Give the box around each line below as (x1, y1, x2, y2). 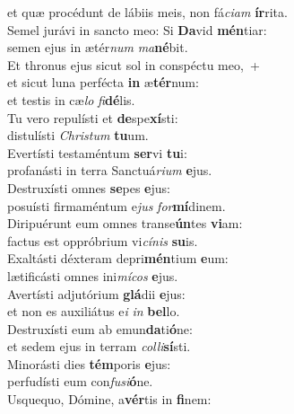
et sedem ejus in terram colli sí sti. (7, 337, 191, 356)
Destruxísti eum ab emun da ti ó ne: (7, 319, 193, 338)
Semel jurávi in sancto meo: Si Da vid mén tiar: (7, 20, 267, 39)
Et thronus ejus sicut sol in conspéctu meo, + (7, 55, 260, 74)
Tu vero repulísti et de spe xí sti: (7, 108, 178, 127)
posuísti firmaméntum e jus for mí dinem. (7, 196, 226, 215)
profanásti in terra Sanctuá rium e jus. (7, 161, 212, 180)
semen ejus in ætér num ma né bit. (7, 38, 188, 57)
